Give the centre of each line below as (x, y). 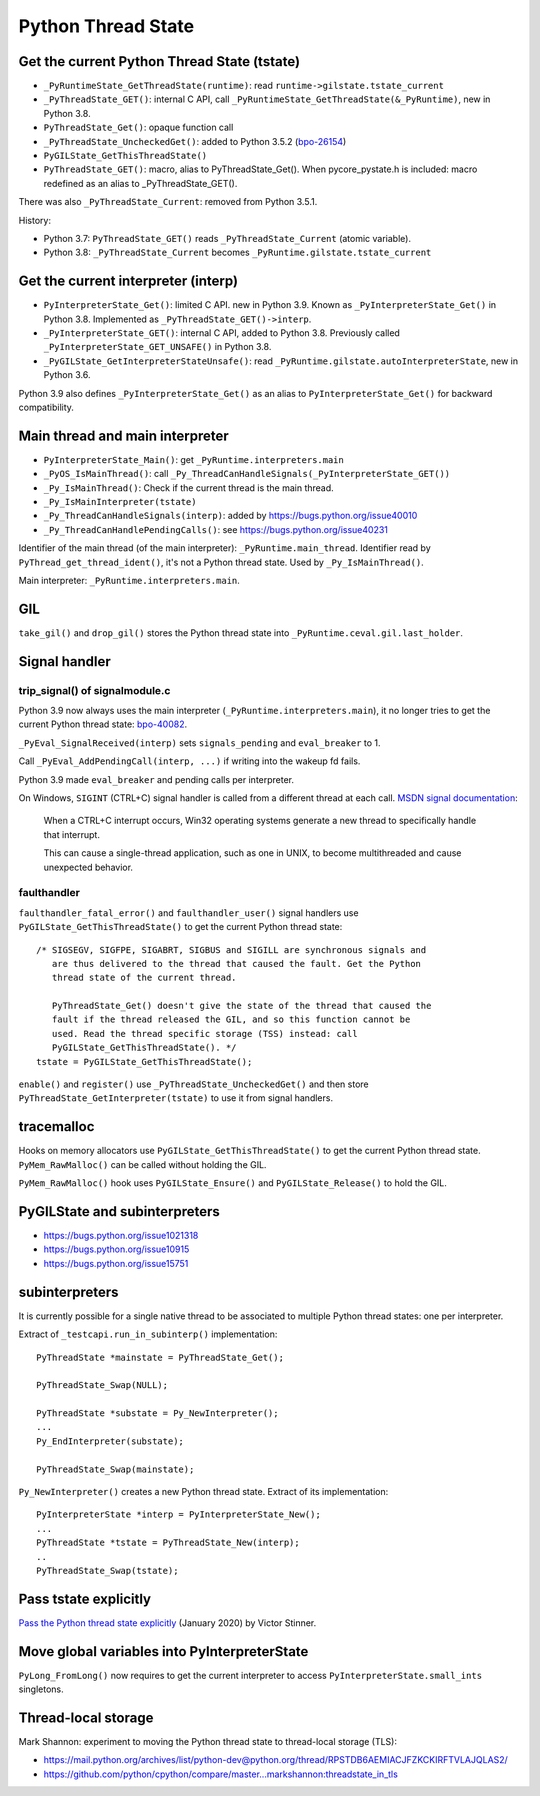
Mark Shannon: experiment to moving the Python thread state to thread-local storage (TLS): (207, 1742)
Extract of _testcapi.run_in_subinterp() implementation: (148, 1334)
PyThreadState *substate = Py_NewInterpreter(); (157, 1413)
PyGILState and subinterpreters (119, 1211)
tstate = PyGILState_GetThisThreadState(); (144, 1061)
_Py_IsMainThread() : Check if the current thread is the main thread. (188, 487)
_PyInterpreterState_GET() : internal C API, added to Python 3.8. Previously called (221, 333)
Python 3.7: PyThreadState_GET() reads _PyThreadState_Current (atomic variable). (227, 238)
